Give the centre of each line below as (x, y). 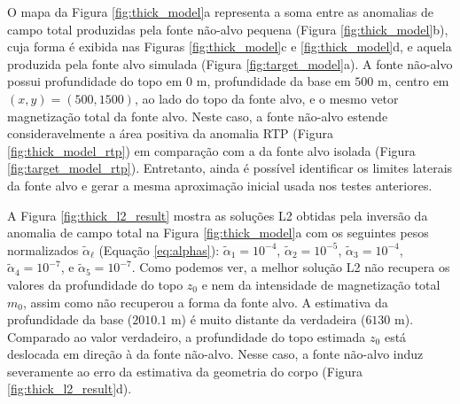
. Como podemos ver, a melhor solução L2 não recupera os (291, 267)
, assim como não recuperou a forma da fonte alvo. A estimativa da (205, 302)
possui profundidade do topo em (95, 81)
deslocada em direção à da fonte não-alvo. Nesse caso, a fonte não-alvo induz (215, 354)
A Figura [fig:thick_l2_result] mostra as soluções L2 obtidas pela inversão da (218, 215)
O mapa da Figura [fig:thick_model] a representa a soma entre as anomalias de (220, 12)
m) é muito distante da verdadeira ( (268, 319)
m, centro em (413, 81)
